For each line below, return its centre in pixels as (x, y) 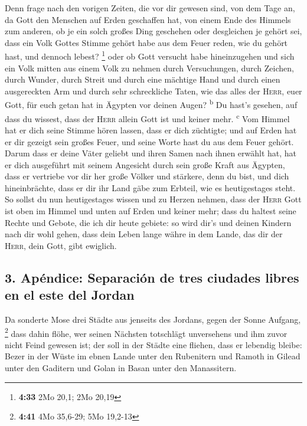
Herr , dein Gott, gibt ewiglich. (61, 245)
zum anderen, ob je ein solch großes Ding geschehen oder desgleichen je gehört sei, (153, 31)
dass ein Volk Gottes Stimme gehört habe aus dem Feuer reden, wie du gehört (146, 42)
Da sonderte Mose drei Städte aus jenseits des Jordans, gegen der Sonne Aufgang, (153, 319)
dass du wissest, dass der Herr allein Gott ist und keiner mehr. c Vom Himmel (147, 117)
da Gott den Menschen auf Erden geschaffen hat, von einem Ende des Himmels (148, 19)
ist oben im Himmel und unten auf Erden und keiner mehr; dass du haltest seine (151, 211)
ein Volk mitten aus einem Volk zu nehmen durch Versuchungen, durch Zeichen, (149, 68)
